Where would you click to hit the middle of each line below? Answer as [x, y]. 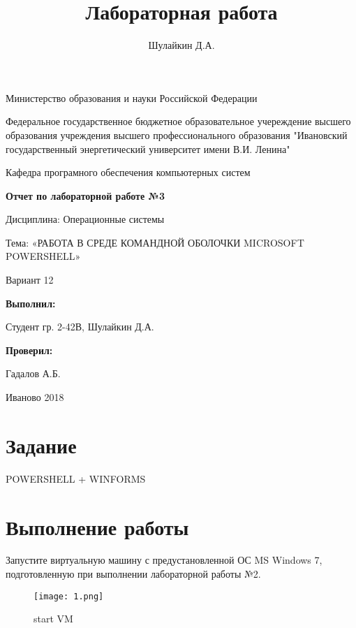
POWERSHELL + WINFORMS [76, 478]
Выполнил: [31, 303]
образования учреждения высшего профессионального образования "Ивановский [177, 134]
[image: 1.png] [69, 596]
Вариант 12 [30, 280]
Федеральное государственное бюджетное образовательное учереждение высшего [178, 121]
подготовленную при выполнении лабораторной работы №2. [133, 574]
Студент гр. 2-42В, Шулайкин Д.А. [80, 327]
